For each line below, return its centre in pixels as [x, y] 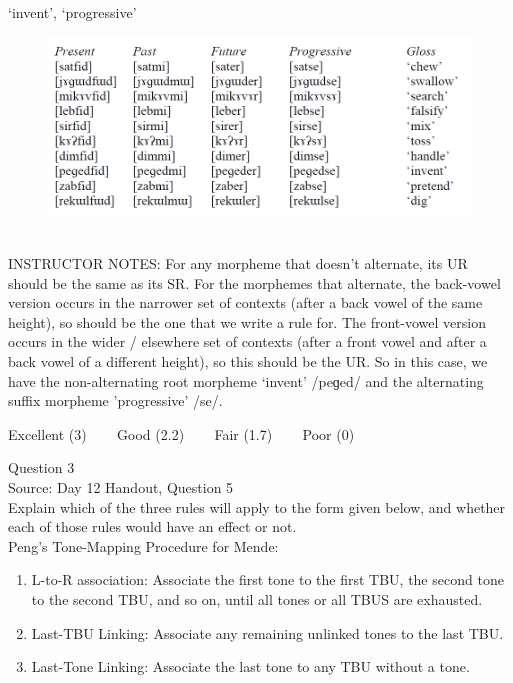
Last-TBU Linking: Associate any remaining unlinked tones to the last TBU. [267, 632]
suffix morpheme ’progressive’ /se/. [115, 400]
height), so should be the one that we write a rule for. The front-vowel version [247, 321]
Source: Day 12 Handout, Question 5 [121, 486]
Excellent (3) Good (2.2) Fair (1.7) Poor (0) [181, 433]
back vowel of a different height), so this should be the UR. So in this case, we [248, 361]
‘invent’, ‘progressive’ [72, 12]
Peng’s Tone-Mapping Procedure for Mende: [143, 545]
